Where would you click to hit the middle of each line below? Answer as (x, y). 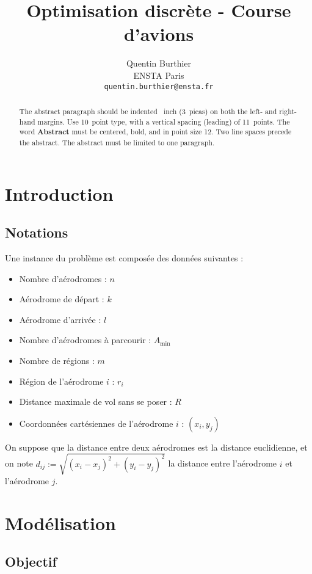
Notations (37, 232)
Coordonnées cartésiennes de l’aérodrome (96, 423)
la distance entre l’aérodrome (223, 463)
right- (288, 111)
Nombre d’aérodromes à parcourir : (85, 340)
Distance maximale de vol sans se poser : (96, 401)
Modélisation (60, 522)
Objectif (31, 561)
